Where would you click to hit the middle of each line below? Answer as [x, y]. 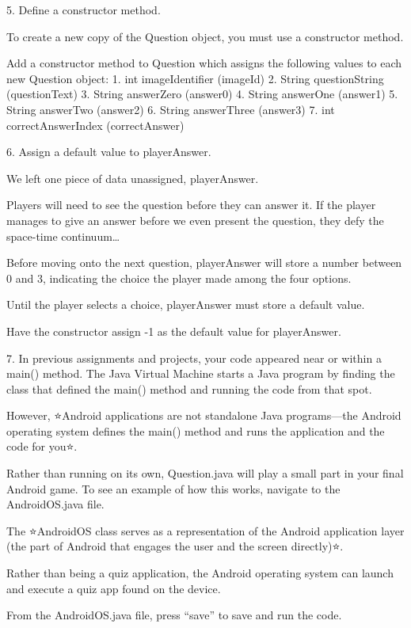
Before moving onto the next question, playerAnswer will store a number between [204, 263]
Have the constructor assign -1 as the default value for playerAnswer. [174, 331]
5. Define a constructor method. [84, 10]
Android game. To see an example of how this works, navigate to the [173, 488]
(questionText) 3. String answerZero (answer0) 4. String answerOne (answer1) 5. [202, 94]
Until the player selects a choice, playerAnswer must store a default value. [186, 304]
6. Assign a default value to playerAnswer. [109, 152]
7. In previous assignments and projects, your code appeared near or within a [194, 358]
